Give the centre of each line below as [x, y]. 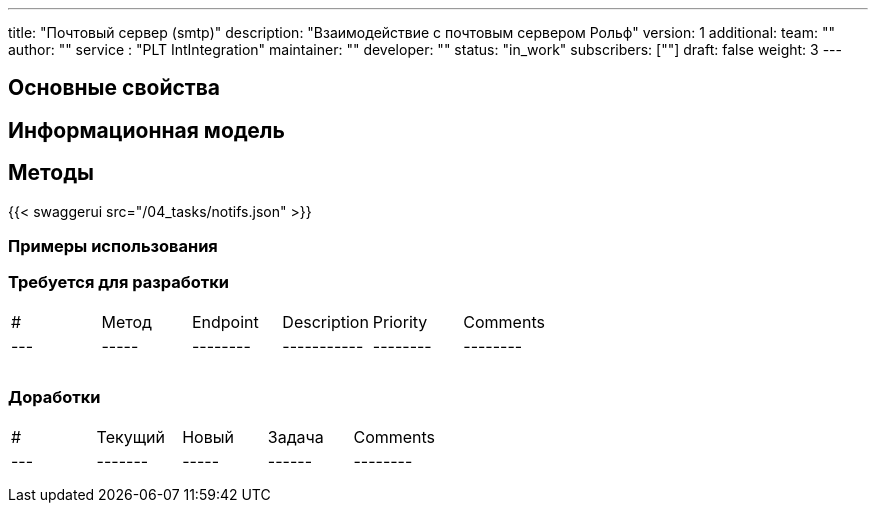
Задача [295, 436]
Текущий [130, 436]
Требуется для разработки [118, 282]
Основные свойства [114, 88]
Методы [51, 173]
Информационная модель [146, 130]
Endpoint [225, 321]
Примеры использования [113, 246]
